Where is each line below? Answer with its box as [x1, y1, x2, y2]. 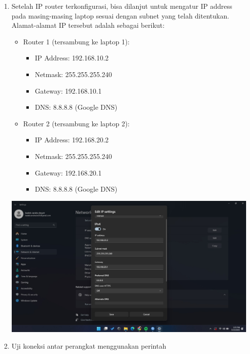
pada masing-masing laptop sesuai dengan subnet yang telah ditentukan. [11, 10, 229, 20]
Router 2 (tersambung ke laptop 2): [23, 118, 130, 128]
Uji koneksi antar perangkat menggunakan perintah [11, 340, 167, 351]
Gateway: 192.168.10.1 [35, 85, 102, 96]
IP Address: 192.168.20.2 [35, 135, 109, 145]
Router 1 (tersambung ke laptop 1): [23, 36, 130, 46]
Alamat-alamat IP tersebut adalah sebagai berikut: [11, 20, 165, 30]
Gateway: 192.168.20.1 [35, 167, 102, 177]
